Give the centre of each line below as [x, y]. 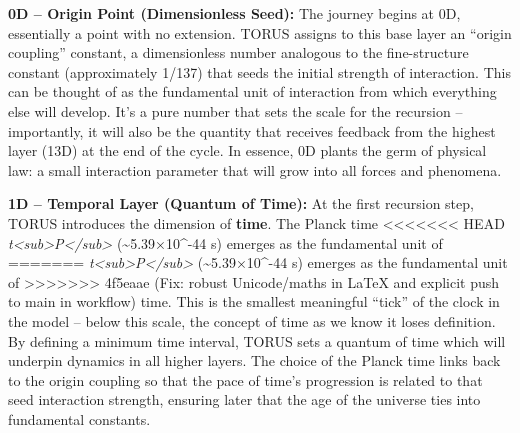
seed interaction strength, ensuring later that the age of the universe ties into [244, 399]
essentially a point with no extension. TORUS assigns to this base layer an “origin [260, 32]
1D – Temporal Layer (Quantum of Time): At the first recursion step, [241, 203]
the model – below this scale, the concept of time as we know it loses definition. [252, 320]
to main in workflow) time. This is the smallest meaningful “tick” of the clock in [254, 301]
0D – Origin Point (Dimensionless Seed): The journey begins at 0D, [234, 13]
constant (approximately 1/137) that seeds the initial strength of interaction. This [259, 71]
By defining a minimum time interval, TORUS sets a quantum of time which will [257, 340]
